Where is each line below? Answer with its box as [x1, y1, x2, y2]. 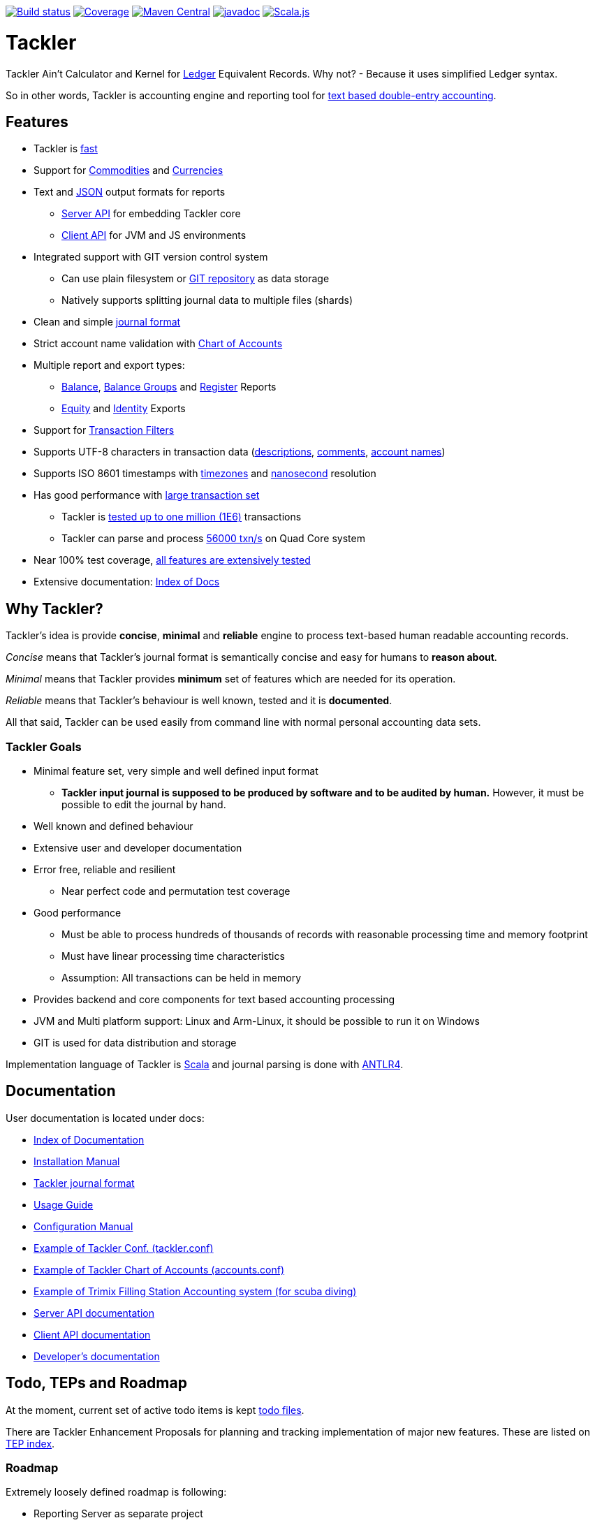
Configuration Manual [34, 1220, 133, 1232]
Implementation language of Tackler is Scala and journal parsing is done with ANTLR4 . [6, 1058, 404, 1070]
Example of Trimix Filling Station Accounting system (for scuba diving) [34, 1285, 357, 1297]
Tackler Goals [6, 739, 82, 754]
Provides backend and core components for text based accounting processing [34, 993, 395, 1005]
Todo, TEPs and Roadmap [6, 1374, 187, 1392]
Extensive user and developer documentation [34, 841, 242, 854]
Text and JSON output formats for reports [34, 186, 226, 198]
